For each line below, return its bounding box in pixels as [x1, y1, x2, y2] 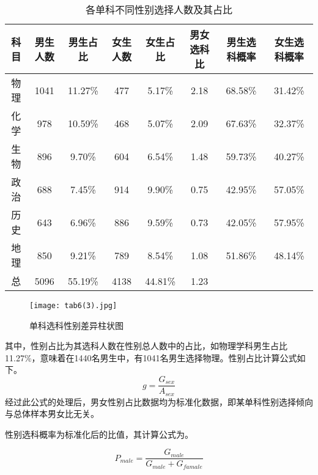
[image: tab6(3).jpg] [29, 301, 117, 310]
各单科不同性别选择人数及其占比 [85, 2, 232, 17]
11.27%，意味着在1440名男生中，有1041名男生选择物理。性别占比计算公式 [5, 351, 297, 364]
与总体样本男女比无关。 [5, 407, 99, 420]
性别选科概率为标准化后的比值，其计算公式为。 [5, 427, 193, 440]
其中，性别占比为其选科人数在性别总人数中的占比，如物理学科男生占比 [5, 339, 287, 352]
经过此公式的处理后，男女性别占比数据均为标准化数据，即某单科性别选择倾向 [5, 395, 313, 408]
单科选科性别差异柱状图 [29, 319, 124, 331]
